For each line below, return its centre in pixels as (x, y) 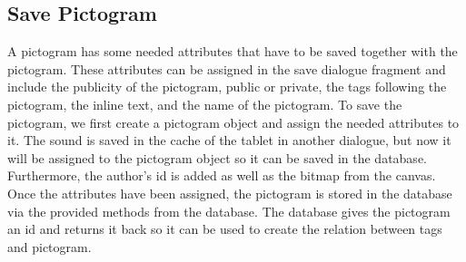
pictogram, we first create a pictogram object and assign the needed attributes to (233, 122)
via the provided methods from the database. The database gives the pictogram (229, 211)
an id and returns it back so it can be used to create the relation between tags (225, 229)
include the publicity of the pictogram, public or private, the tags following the (227, 87)
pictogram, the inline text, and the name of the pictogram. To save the (205, 104)
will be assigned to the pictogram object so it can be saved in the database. (217, 157)
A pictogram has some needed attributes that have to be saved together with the (233, 51)
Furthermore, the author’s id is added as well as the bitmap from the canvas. (222, 175)
